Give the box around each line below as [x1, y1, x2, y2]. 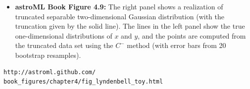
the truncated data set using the [15, 40, 113, 50]
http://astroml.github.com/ [3, 68, 96, 76]
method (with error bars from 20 [127, 40, 226, 50]
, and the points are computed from [138, 30, 246, 41]
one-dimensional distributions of [15, 30, 112, 41]
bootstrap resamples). [15, 49, 81, 60]
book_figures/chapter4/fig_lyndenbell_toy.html [3, 78, 163, 86]
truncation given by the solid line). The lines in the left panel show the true [15, 21, 245, 31]
